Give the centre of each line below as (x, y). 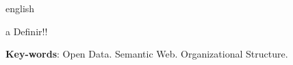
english (20, 8)
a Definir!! (27, 31)
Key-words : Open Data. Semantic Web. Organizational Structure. (147, 54)
